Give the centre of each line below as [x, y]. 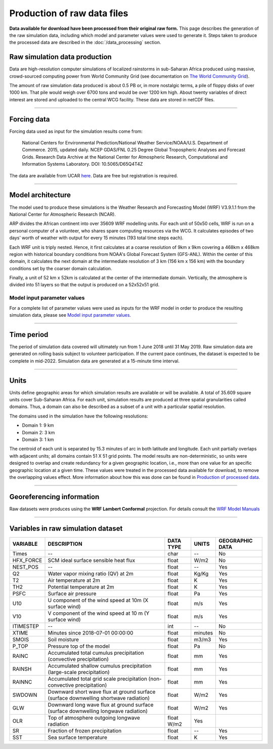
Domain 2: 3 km [38, 432]
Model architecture [40, 195]
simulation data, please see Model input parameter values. [70, 315]
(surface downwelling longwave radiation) [98, 711]
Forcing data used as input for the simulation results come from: [76, 131]
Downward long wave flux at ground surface [101, 704]
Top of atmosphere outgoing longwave [94, 718]
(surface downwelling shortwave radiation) [99, 698]
